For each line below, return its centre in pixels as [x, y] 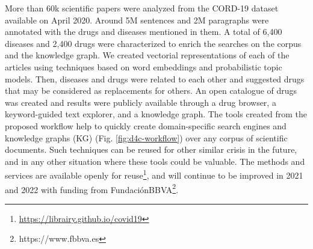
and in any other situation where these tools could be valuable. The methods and [155, 161]
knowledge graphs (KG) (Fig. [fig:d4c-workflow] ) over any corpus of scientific [146, 137]
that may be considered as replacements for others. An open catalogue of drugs [151, 91]
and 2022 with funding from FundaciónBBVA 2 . [92, 188]
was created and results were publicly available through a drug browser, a [141, 102]
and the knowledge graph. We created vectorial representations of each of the [147, 55]
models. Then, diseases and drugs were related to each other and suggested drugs [155, 78]
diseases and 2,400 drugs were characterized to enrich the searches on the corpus [153, 43]
